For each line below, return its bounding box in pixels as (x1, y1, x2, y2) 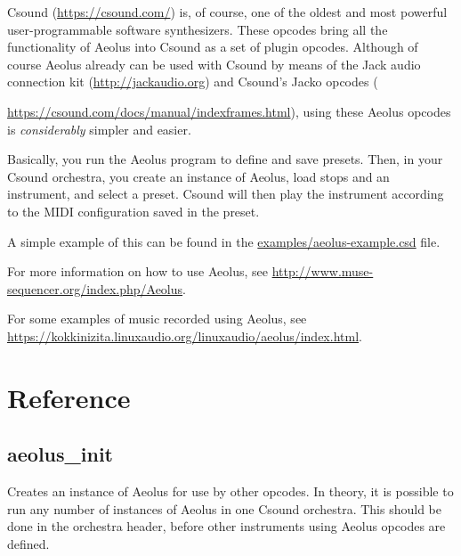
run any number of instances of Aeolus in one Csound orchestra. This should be (7, 499, 441, 518)
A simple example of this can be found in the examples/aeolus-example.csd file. (7, 232, 441, 250)
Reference (7, 379, 131, 415)
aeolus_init (7, 440, 113, 468)
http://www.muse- (271, 262, 374, 281)
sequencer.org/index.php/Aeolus (7, 279, 183, 298)
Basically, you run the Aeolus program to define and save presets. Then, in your (7, 150, 443, 168)
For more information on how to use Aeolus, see (7, 262, 268, 281)
